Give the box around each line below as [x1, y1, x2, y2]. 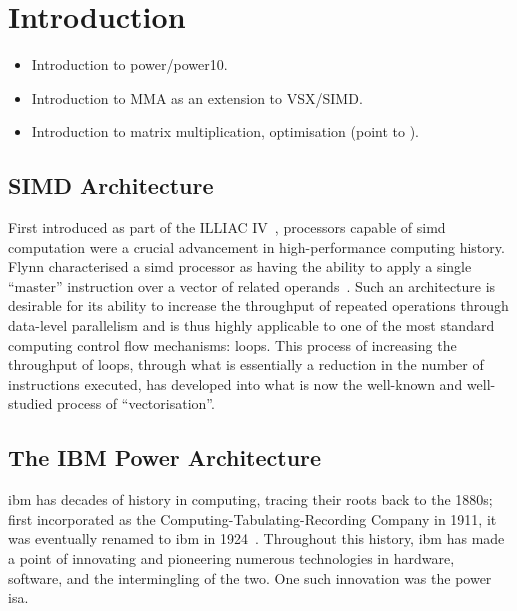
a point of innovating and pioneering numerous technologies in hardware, [8, 548, 455, 569]
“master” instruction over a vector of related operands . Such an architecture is [8, 275, 496, 296]
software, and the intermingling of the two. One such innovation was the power [8, 567, 492, 588]
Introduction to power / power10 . [31, 54, 228, 75]
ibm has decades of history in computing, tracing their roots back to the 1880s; [8, 489, 493, 510]
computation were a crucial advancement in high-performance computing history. [8, 236, 505, 257]
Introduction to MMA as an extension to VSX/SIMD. [31, 87, 363, 108]
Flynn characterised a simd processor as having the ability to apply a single [8, 256, 472, 277]
